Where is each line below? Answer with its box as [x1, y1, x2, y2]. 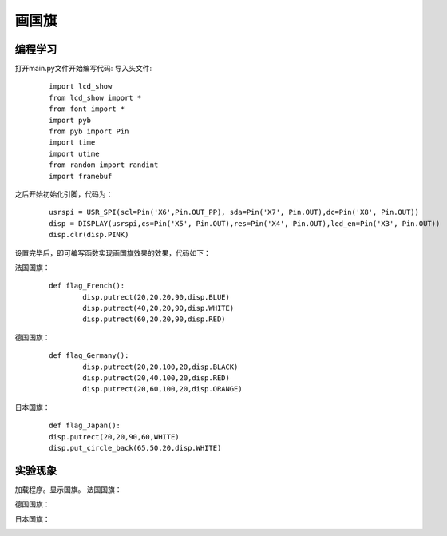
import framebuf [49, 172, 113, 181]
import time [49, 138, 96, 147]
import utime [49, 149, 100, 158]
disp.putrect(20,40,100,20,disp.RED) [82, 374, 231, 383]
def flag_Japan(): [49, 421, 121, 431]
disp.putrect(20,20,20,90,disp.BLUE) [82, 292, 231, 301]
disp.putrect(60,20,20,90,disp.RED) [82, 315, 227, 324]
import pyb [49, 116, 92, 125]
